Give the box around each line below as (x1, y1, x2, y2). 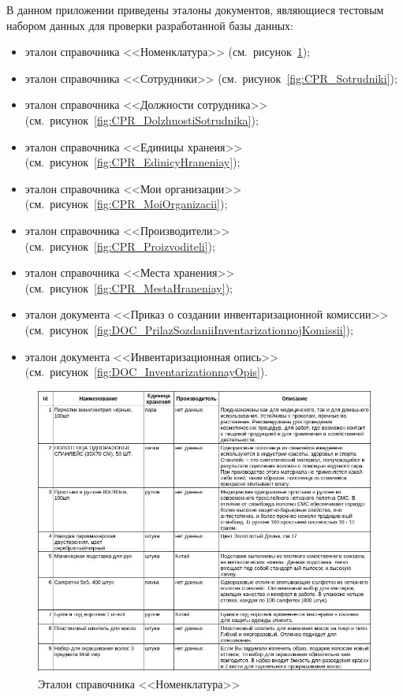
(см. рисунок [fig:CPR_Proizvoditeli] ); (24, 237, 215, 254)
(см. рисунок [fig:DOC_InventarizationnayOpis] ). (24, 363, 268, 380)
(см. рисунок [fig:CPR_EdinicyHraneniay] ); (24, 154, 241, 170)
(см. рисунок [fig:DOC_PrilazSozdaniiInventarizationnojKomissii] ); (24, 321, 353, 337)
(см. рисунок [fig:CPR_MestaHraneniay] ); (24, 279, 233, 296)
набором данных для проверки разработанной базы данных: (6, 17, 293, 33)
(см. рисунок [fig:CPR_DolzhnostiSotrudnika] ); (24, 111, 259, 128)
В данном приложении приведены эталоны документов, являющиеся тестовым (6, 2, 384, 17)
